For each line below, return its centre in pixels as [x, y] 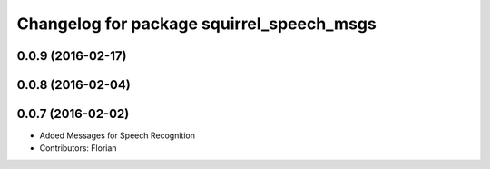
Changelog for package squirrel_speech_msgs [196, 24]
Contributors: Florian [78, 148]
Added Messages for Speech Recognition [117, 135]
